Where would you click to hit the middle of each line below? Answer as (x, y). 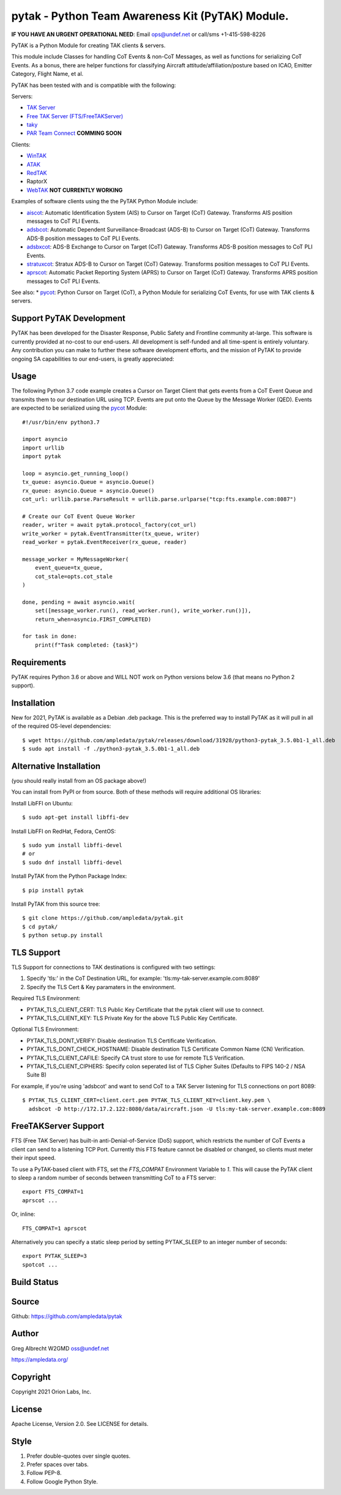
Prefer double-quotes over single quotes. (79, 1456)
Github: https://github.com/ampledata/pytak (67, 1316)
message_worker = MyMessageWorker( (76, 559)
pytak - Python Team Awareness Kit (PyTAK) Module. (150, 16)
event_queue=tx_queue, (69, 568)
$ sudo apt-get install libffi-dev (76, 817)
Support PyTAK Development (68, 318)
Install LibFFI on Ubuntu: (42, 803)
